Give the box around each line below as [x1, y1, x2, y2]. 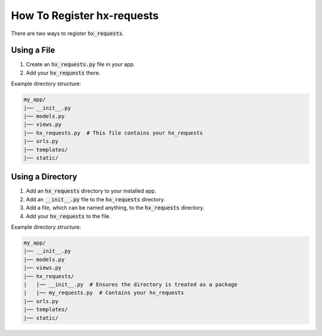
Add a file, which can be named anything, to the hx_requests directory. [26, 204, 205, 211]
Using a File [11, 45, 55, 55]
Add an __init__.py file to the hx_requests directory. [26, 195, 165, 203]
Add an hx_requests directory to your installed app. [26, 188, 157, 195]
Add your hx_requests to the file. [26, 212, 111, 220]
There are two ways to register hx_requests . [11, 30, 125, 37]
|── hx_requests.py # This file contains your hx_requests [23, 129, 203, 136]
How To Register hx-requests [11, 9, 159, 22]
